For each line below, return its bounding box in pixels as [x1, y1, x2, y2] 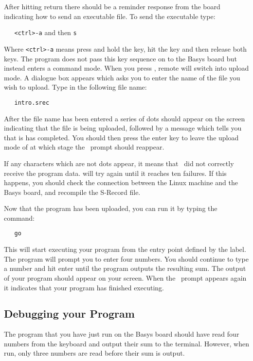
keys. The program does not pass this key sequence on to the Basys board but [4, 53, 237, 63]
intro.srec [14, 99, 50, 106]
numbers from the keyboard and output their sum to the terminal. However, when [4, 338, 250, 348]
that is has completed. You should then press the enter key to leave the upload [4, 132, 239, 142]
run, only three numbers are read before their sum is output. [4, 348, 185, 358]
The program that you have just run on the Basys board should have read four [4, 329, 239, 339]
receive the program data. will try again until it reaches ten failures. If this [4, 168, 227, 178]
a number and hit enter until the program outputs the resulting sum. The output [4, 263, 246, 273]
